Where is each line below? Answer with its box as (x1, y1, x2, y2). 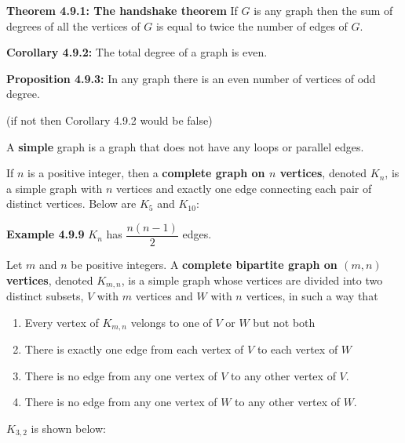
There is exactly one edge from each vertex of (24, 341, 244, 358)
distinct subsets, (6, 288, 84, 304)
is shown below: (31, 419, 106, 436)
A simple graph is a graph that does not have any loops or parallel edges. (6, 138, 364, 154)
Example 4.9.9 (6, 226, 85, 242)
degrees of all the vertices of (6, 17, 140, 34)
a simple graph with (6, 180, 103, 196)
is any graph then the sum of (254, 2, 393, 18)
